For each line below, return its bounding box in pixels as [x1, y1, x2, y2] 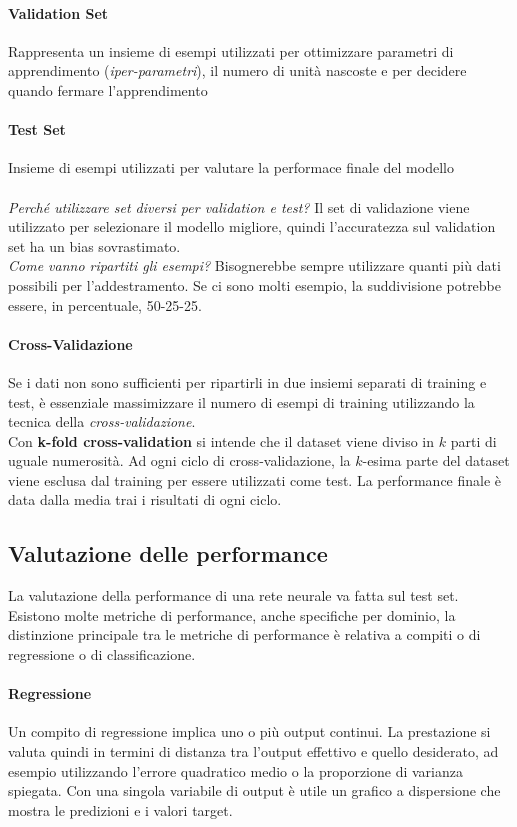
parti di [450, 430, 497, 451]
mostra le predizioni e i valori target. [8, 799, 233, 820]
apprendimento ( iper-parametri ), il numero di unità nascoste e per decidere [8, 60, 467, 81]
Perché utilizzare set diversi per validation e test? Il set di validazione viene [8, 196, 470, 217]
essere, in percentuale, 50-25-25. [8, 294, 202, 315]
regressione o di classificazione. [8, 644, 196, 665]
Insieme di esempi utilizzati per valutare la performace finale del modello [8, 157, 454, 178]
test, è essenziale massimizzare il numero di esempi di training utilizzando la [8, 391, 475, 412]
